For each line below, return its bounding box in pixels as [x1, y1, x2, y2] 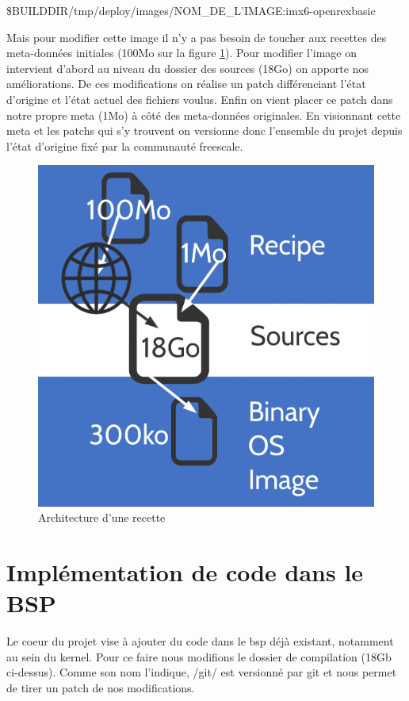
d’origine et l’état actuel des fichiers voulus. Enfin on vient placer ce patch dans [6, 90, 393, 107]
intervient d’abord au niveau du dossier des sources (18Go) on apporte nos [6, 59, 369, 76]
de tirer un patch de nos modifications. [6, 679, 195, 695]
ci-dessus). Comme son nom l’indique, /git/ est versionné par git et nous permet [6, 664, 397, 680]
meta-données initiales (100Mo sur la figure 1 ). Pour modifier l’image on [6, 44, 357, 61]
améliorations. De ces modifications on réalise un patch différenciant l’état [6, 75, 366, 92]
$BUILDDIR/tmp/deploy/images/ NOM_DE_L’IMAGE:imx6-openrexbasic [6, 2, 376, 18]
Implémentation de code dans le [6, 556, 364, 588]
